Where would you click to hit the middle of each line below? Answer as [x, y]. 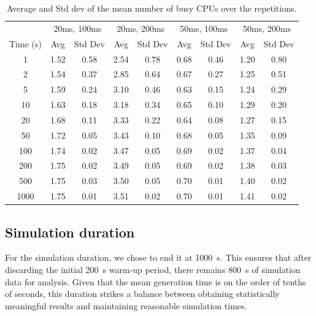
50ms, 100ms [204, 28]
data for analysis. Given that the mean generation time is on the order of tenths [156, 281]
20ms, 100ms [78, 28]
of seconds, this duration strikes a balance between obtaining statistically [142, 294]
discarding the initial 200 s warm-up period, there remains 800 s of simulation [153, 270]
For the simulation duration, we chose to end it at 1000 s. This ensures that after [158, 257]
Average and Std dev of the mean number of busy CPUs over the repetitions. [152, 8]
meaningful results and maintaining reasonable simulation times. [126, 305]
